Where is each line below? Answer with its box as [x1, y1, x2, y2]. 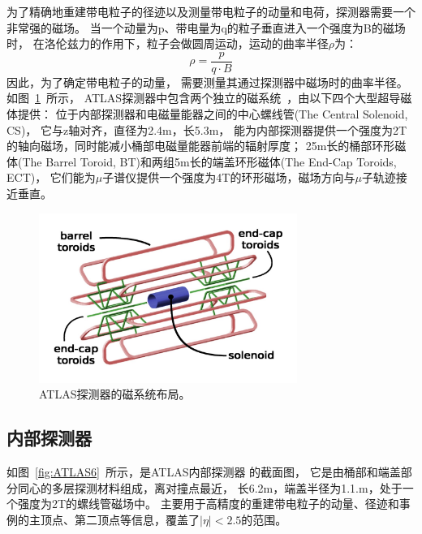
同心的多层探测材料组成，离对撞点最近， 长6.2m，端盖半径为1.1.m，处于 [17, 479, 403, 496]
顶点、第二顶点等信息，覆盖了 [40, 511, 200, 528]
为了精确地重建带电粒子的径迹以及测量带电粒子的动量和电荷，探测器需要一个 [6, 3, 416, 19]
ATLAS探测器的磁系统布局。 [39, 385, 191, 403]
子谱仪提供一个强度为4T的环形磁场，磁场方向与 [102, 169, 355, 186]
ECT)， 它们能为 [6, 169, 96, 186]
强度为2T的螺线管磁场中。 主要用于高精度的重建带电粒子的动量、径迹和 [17, 495, 399, 512]
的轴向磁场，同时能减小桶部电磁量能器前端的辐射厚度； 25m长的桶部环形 [6, 137, 395, 154]
